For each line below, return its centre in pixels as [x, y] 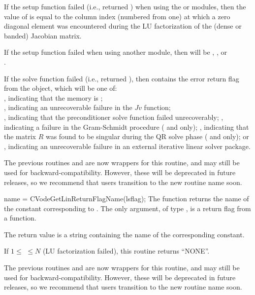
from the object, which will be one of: [61, 88]
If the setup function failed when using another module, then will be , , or [115, 52]
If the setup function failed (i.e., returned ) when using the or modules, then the [125, 6]
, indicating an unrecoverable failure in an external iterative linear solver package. [127, 146]
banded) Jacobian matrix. [43, 35]
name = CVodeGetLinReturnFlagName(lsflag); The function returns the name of [127, 199]
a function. [20, 218]
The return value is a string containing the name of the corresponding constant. [124, 234]
